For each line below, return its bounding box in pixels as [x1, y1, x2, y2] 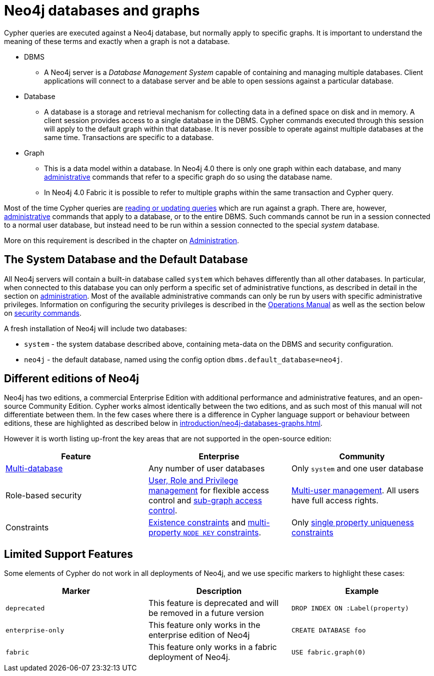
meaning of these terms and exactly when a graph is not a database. [4, 37, 230, 46]
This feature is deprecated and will [148, 598, 279, 608]
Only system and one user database [291, 463, 423, 474]
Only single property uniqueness [291, 517, 414, 528]
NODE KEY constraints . [183, 527, 261, 538]
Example [345, 586, 379, 596]
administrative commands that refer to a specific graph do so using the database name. [44, 172, 332, 181]
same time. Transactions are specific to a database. [44, 133, 214, 142]
